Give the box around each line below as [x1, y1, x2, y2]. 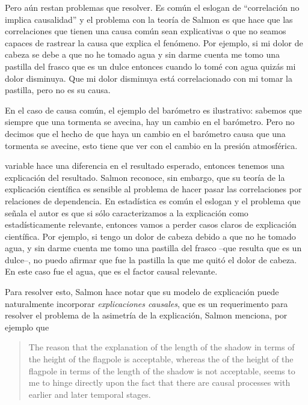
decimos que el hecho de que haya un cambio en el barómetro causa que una [5, 127, 286, 139]
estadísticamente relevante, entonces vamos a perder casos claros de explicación [5, 218, 297, 231]
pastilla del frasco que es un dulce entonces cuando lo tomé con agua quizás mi [5, 59, 296, 72]
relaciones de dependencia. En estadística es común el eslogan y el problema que [5, 194, 301, 207]
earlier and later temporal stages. [28, 388, 151, 400]
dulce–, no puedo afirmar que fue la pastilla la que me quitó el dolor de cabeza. [5, 253, 297, 266]
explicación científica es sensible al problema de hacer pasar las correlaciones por [5, 183, 302, 195]
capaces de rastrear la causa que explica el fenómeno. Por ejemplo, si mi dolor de [5, 36, 303, 49]
